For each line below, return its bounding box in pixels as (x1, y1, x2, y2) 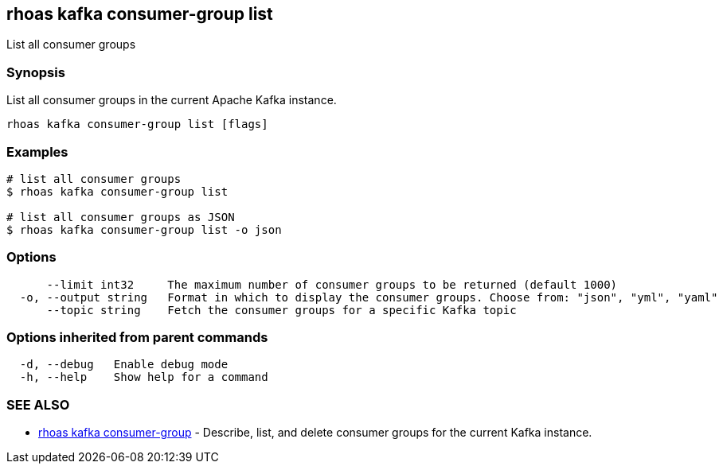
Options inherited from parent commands (6, 329, 268, 346)
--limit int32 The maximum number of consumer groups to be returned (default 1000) (46, 278, 618, 291)
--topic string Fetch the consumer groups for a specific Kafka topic (46, 303, 517, 317)
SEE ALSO (6, 396, 70, 413)
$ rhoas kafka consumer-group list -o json (6, 223, 282, 236)
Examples (6, 143, 68, 160)
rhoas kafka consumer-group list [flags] (6, 118, 268, 131)
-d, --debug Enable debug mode (19, 358, 229, 371)
